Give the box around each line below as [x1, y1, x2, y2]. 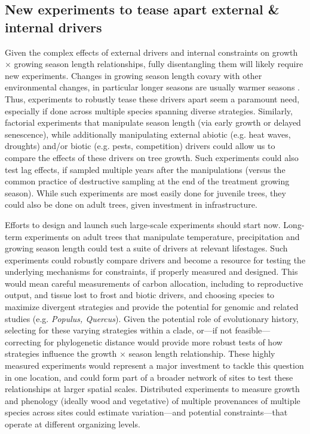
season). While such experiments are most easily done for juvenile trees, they [5, 186, 286, 199]
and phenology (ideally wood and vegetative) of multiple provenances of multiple [5, 394, 300, 406]
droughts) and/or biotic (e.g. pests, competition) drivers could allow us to [5, 139, 275, 152]
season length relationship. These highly [128, 347, 275, 360]
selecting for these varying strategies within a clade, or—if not [5, 324, 232, 336]
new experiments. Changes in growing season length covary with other [5, 69, 262, 81]
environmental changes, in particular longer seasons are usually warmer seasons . [5, 81, 300, 93]
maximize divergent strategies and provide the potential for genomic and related [5, 301, 299, 313]
